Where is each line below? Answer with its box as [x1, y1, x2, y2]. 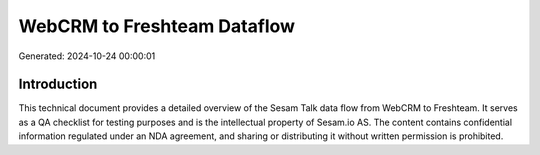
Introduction [18, 76, 98, 93]
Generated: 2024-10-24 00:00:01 [18, 50, 156, 62]
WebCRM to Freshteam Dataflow [18, 15, 295, 37]
